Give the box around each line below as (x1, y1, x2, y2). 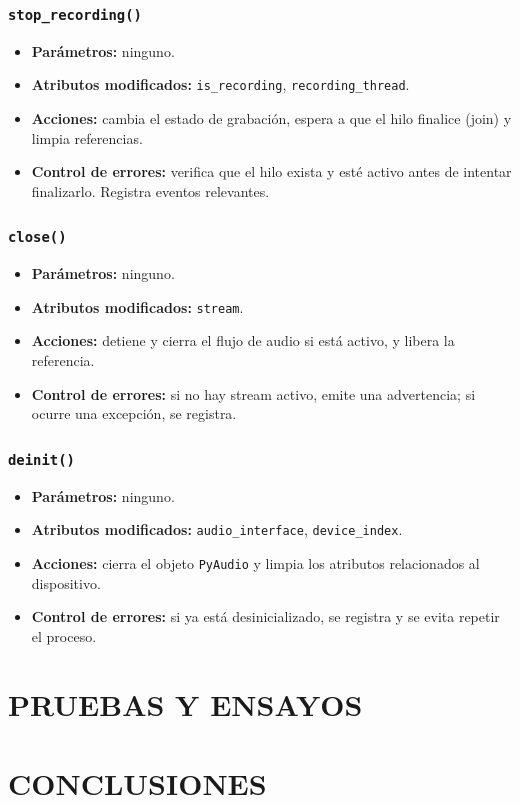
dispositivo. (31, 572, 101, 593)
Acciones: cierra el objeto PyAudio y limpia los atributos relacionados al (31, 552, 480, 573)
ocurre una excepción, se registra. (31, 403, 237, 424)
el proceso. (31, 625, 97, 646)
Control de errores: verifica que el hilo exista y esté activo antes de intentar (31, 161, 512, 182)
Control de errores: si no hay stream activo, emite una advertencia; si (31, 383, 476, 404)
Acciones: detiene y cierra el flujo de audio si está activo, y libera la (31, 330, 455, 351)
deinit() (8, 451, 75, 468)
